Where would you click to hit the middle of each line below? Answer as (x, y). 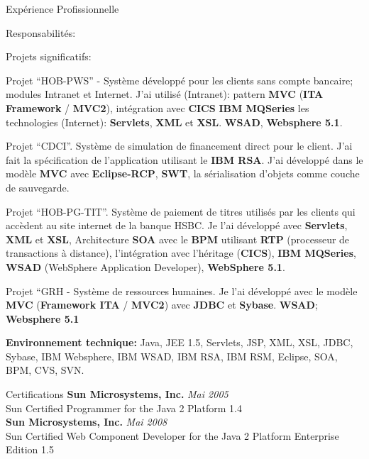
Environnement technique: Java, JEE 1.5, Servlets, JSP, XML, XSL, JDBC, (180, 342)
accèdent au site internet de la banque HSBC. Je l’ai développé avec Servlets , (177, 225)
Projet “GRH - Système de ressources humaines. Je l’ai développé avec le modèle (182, 291)
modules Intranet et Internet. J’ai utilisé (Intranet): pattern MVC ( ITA (165, 94)
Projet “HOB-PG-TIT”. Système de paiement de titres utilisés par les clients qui (181, 211)
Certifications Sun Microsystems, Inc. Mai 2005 (117, 394)
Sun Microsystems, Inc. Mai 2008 (87, 422)
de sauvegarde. (38, 187)
